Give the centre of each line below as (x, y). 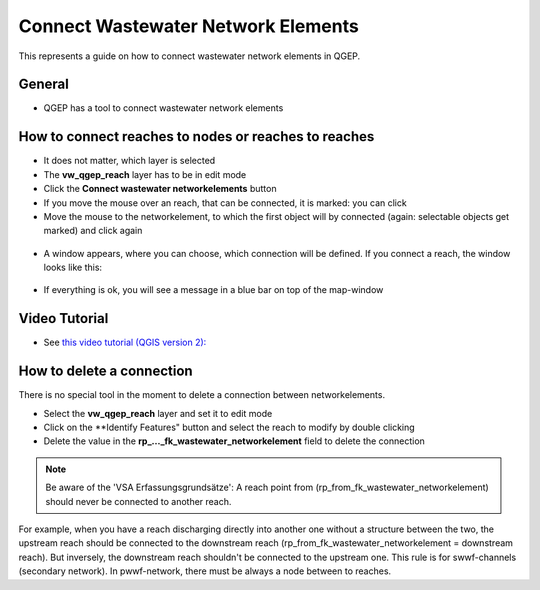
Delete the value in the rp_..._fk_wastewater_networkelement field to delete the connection (234, 441)
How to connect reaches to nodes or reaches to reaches (196, 136)
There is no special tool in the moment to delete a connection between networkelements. (201, 395)
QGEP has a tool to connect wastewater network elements (163, 108)
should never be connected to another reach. (138, 501)
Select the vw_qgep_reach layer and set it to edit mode (158, 413)
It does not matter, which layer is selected (129, 161)
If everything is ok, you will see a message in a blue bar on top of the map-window (213, 290)
